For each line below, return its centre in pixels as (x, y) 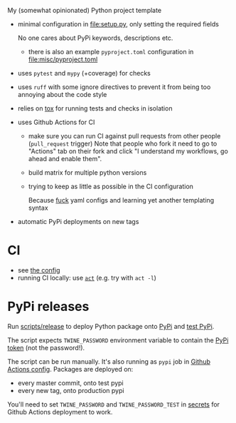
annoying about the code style (62, 95)
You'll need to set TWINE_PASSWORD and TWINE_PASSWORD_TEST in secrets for (114, 404)
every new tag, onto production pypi (71, 390)
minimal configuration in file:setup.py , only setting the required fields (118, 24)
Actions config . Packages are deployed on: (70, 369)
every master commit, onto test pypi (71, 383)
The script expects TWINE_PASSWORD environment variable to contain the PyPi (118, 340)
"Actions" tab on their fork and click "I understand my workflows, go (128, 151)
